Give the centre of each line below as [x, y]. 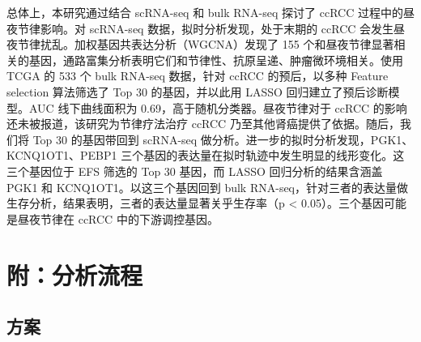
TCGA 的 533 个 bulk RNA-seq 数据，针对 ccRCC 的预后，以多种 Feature [198, 76]
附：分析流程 [75, 274]
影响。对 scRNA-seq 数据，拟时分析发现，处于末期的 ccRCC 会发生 [217, 28]
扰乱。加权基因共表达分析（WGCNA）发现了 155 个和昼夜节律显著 [217, 44]
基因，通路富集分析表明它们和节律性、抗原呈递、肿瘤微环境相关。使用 [216, 60]
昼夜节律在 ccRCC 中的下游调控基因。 [118, 218]
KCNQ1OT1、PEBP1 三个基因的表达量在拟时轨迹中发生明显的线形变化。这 [206, 155]
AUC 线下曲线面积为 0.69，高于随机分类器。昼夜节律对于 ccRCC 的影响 [218, 107]
